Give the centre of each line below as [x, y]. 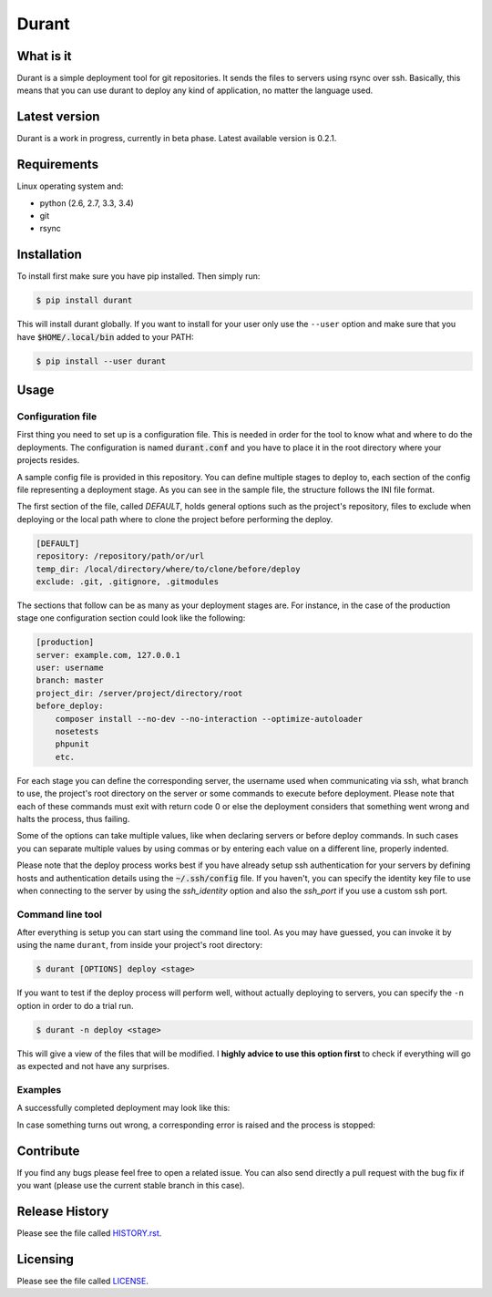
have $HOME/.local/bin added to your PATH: [106, 336]
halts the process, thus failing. [73, 818]
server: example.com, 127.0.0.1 [108, 655]
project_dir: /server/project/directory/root [139, 693]
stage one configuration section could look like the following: [131, 618]
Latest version [58, 117]
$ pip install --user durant [101, 361]
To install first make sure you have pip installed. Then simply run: [138, 276]
